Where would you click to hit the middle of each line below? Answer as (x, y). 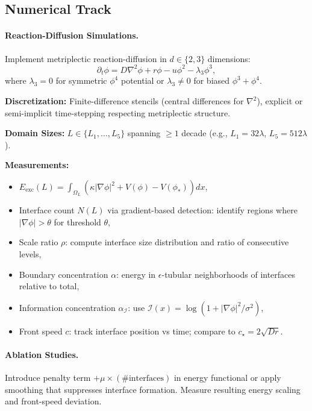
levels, (30, 254)
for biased (212, 80)
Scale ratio (39, 242)
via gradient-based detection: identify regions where (202, 210)
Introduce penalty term (48, 378)
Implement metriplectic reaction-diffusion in (86, 58)
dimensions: (229, 58)
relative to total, (49, 286)
